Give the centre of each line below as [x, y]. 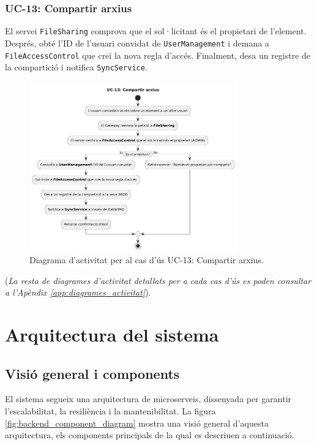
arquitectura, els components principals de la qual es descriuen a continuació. [150, 435]
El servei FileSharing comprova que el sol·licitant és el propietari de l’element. [156, 31]
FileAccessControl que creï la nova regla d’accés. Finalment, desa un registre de [158, 55]
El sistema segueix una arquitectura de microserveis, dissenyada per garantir [148, 399]
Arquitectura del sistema [112, 335]
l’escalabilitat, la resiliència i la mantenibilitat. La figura [110, 411]
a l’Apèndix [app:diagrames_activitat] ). [78, 292]
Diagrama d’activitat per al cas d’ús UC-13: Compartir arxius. [147, 260]
